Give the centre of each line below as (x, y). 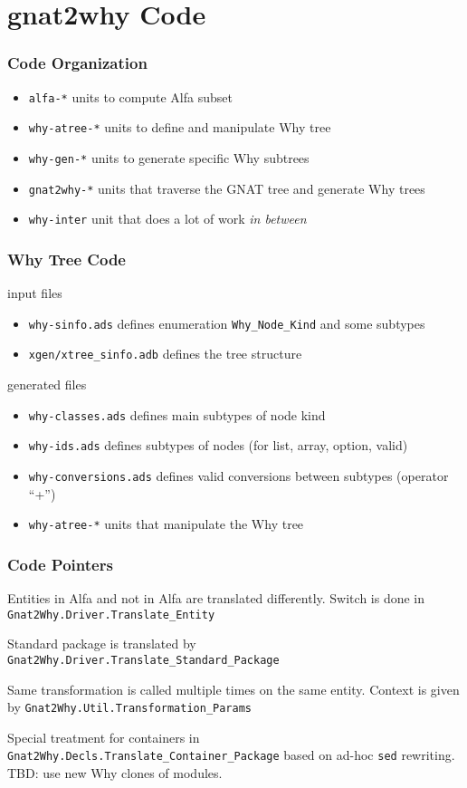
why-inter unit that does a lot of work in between (167, 219)
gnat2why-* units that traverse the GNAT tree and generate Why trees (227, 188)
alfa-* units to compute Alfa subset (130, 96)
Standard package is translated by (102, 644)
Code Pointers (60, 564)
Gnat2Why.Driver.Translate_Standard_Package (143, 660)
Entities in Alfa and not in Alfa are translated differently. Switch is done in (216, 598)
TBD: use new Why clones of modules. (115, 773)
